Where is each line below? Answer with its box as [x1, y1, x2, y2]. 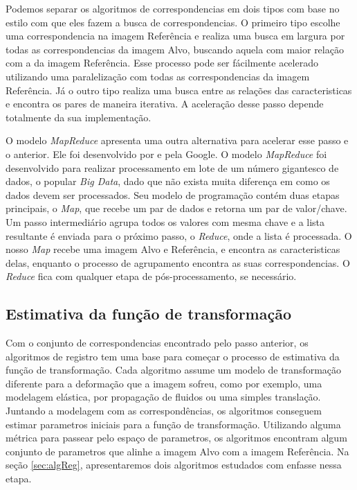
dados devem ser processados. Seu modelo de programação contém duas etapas [6, 187, 340, 202]
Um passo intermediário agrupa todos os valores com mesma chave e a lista [6, 214, 325, 229]
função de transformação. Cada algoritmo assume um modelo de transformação [6, 362, 342, 377]
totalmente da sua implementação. [6, 110, 152, 124]
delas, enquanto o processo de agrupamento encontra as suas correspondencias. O [6, 255, 350, 270]
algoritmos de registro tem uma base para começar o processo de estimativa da [6, 349, 340, 363]
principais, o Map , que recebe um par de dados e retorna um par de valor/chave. [6, 201, 347, 216]
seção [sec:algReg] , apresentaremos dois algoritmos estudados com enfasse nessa [6, 457, 342, 472]
